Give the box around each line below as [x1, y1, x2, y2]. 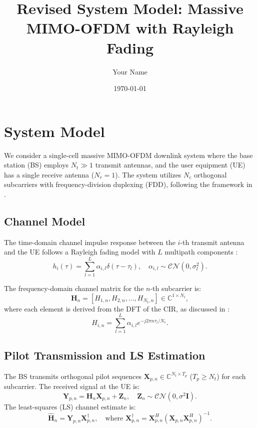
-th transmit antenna [180, 236, 244, 247]
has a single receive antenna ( [4, 169, 94, 179]
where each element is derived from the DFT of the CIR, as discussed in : [4, 303, 229, 313]
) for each [216, 370, 246, 381]
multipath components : [164, 246, 238, 257]
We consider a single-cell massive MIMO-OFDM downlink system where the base [4, 149, 253, 160]
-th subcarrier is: [150, 283, 201, 293]
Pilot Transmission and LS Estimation [4, 347, 205, 362]
